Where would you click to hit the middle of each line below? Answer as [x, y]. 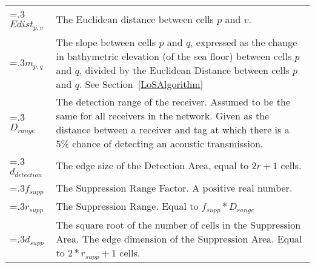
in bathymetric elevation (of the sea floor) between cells [174, 56]
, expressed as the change [244, 42]
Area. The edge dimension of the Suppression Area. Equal [179, 238]
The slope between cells [106, 42]
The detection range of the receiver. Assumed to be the [173, 101]
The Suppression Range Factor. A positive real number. [174, 188]
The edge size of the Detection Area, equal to [152, 166]
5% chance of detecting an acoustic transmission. [160, 143]
